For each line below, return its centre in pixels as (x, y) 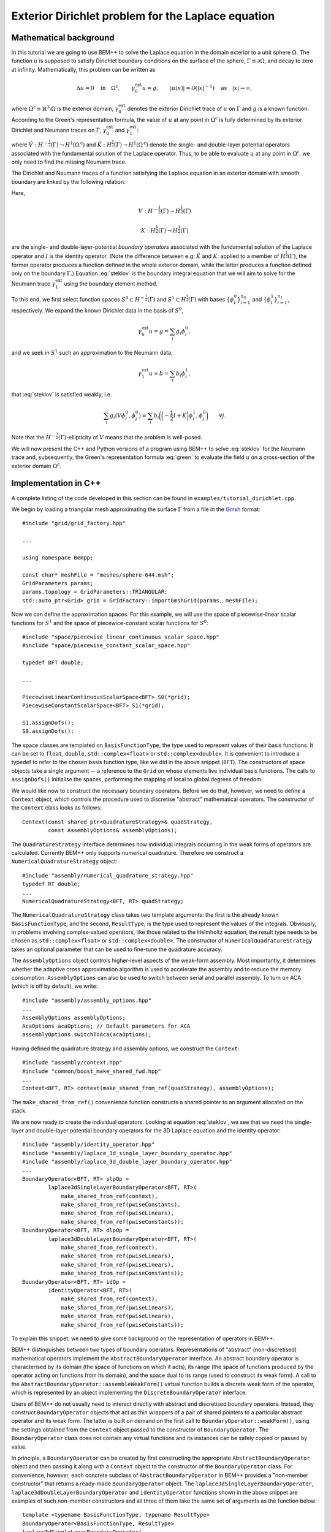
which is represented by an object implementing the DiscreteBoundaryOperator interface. (129, 1393)
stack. (19, 1111)
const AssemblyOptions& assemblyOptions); (113, 831)
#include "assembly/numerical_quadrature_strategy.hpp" (108, 875)
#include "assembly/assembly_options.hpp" (87, 1000)
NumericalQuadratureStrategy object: (64, 862)
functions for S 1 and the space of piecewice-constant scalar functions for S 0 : (110, 622)
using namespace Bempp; (58, 557)
